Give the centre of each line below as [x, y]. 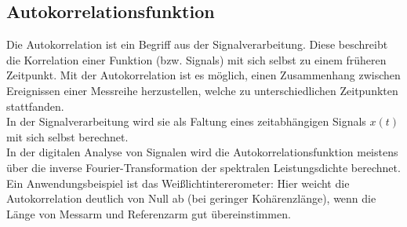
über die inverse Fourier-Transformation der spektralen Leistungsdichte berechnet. [203, 167]
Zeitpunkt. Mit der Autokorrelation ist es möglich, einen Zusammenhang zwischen [203, 75]
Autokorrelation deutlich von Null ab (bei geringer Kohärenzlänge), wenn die [191, 198]
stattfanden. [35, 106]
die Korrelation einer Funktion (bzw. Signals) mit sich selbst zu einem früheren [196, 59]
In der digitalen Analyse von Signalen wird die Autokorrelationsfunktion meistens [202, 152]
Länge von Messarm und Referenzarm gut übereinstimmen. [149, 213]
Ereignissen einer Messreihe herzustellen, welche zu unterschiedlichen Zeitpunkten [202, 90]
